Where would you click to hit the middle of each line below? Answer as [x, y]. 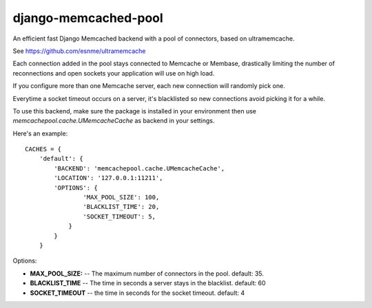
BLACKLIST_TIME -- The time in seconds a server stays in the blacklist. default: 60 [148, 283]
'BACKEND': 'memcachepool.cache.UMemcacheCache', [139, 168]
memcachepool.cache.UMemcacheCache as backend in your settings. [114, 121]
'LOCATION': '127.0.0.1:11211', [108, 178]
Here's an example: [40, 133]
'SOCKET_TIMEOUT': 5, [120, 216]
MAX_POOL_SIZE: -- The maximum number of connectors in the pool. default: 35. [147, 273]
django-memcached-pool [88, 18]
